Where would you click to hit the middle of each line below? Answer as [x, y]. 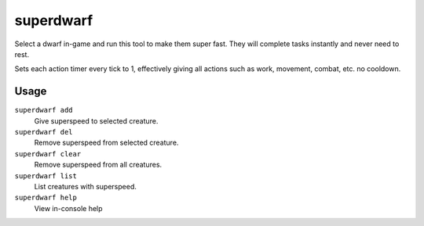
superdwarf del [44, 132]
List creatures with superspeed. [86, 186]
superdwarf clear [48, 154]
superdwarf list [46, 176]
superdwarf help [46, 198]
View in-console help [68, 208]
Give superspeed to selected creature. [96, 120]
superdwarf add [44, 110]
